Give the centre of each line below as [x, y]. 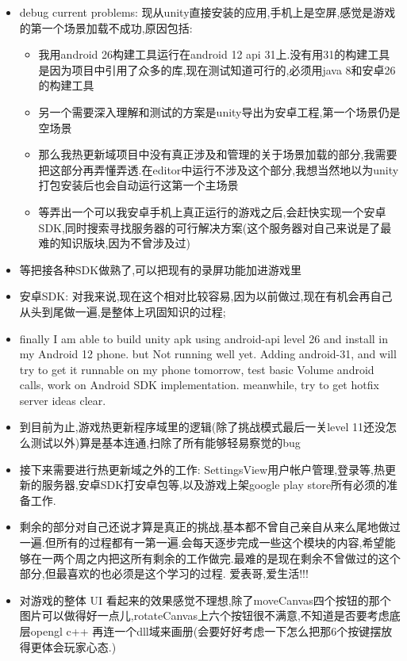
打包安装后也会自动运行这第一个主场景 [138, 185]
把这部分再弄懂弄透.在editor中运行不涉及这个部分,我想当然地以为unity [219, 169]
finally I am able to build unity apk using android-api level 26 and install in [204, 338]
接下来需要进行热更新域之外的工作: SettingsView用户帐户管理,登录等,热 [202, 469]
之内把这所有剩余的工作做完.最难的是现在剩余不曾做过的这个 [243, 558]
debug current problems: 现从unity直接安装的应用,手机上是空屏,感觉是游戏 [207, 12]
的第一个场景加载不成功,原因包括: [106, 27]
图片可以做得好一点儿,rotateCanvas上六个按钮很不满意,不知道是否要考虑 [204, 615]
